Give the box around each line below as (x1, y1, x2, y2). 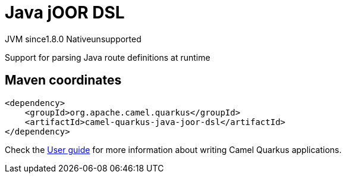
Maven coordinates (5, 73, 122, 88)
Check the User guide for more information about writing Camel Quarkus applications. (5, 144, 342, 155)
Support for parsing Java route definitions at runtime (5, 52, 210, 63)
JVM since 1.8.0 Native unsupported (5, 33, 141, 44)
